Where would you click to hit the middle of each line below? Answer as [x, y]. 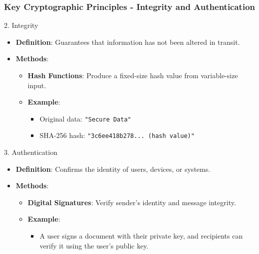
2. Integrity [21, 25]
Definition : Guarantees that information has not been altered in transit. [128, 42]
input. [37, 85]
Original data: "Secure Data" [85, 118]
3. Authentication [31, 152]
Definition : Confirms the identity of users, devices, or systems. [113, 169]
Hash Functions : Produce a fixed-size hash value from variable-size [133, 75]
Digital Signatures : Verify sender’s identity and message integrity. [132, 202]
